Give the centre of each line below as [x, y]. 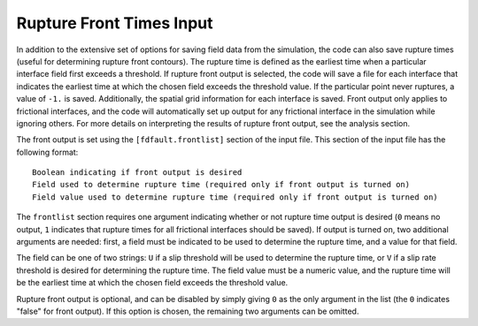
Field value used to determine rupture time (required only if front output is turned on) [235, 197]
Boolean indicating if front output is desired [137, 173]
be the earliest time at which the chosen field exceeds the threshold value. [152, 283]
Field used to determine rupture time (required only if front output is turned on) [221, 185]
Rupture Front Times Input [115, 23]
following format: [47, 152]
